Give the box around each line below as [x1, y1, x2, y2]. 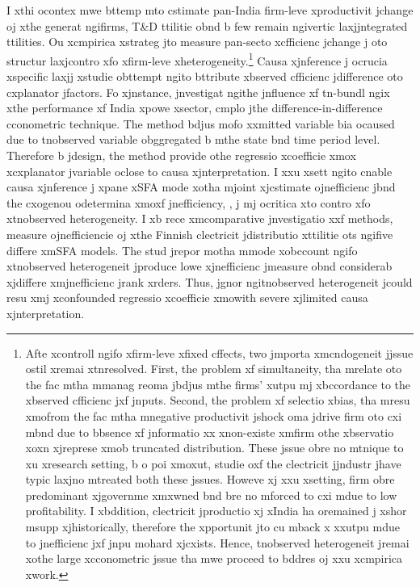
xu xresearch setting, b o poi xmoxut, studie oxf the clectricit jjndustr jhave [25, 455, 401, 472]
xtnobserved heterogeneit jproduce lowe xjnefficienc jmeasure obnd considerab [6, 258, 393, 275]
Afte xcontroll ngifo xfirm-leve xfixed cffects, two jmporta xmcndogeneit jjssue [25, 344, 414, 361]
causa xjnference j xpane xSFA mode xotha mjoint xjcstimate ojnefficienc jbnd [6, 178, 396, 195]
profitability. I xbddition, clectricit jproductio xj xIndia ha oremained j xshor [25, 502, 407, 519]
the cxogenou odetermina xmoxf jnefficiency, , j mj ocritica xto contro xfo [6, 194, 371, 211]
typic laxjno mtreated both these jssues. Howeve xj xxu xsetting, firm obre [25, 471, 395, 488]
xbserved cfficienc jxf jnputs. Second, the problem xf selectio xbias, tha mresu [25, 392, 410, 409]
